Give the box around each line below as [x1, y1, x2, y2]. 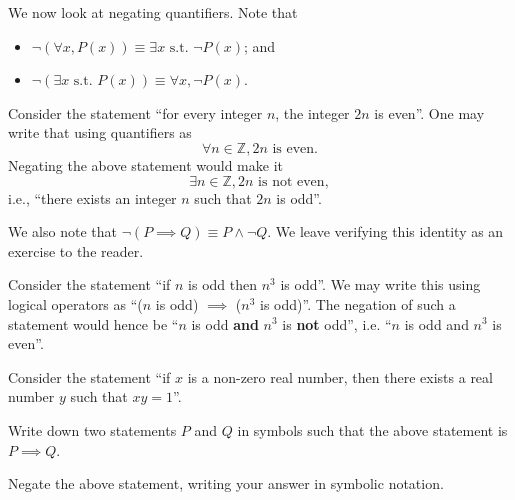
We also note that [8, 221, 117, 242]
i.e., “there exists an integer [8, 187, 177, 208]
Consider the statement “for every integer [8, 102, 263, 123]
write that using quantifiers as [8, 122, 192, 143]
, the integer [275, 102, 350, 123]
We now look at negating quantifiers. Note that [8, 2, 298, 22]
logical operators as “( [8, 293, 143, 314]
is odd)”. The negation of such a [260, 293, 456, 314]
